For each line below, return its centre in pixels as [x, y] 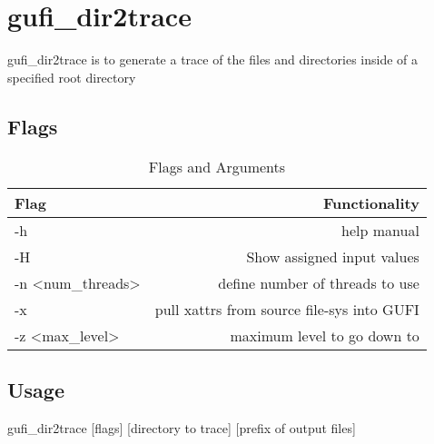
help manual [380, 230]
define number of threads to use [319, 282]
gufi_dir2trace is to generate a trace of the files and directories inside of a [213, 59]
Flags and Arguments [217, 166]
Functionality [371, 202]
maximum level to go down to [325, 335]
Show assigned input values [333, 256]
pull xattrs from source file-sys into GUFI [287, 309]
